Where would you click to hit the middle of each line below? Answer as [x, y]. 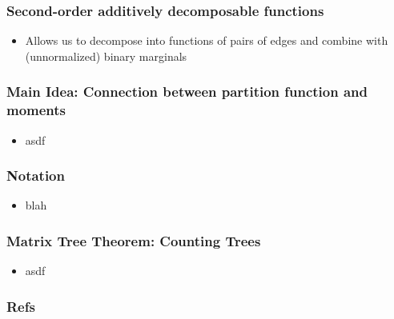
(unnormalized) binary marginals [106, 56]
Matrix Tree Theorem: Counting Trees [134, 240]
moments [36, 110]
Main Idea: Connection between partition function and [187, 92]
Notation [36, 175]
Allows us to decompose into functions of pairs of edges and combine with [207, 40]
